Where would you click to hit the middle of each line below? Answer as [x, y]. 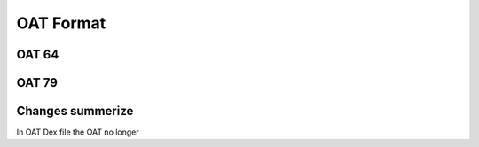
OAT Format [61, 23]
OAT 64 [38, 54]
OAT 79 [37, 83]
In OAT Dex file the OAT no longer [78, 132]
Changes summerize [75, 111]
